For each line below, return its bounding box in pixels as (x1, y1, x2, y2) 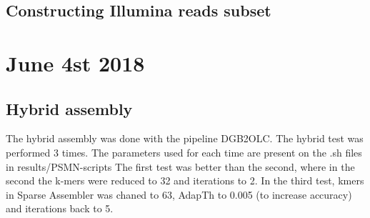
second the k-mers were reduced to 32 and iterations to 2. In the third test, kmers (6, 173, 364, 188)
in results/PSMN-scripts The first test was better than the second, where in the (6, 159, 355, 174)
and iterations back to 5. (6, 201, 114, 216)
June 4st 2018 (6, 48, 145, 77)
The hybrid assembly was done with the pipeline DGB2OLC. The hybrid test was (6, 131, 364, 146)
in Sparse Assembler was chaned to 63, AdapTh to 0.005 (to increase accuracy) (6, 187, 352, 202)
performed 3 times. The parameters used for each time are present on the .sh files (6, 144, 362, 159)
